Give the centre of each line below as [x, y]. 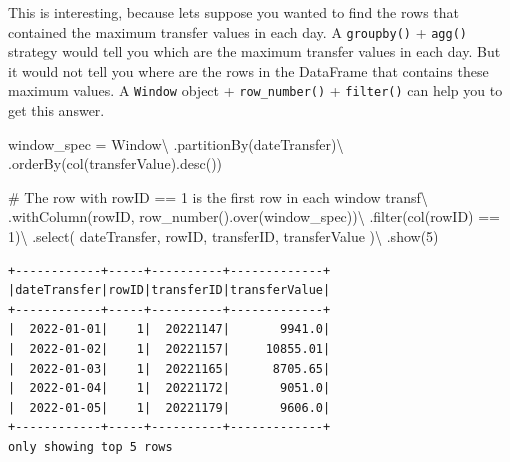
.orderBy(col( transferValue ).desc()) [115, 163]
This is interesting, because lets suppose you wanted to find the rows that [233, 12]
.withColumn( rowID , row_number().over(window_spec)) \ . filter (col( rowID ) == [254, 216]
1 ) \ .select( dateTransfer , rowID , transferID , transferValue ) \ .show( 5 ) [223, 236]
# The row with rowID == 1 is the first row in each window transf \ [218, 196]
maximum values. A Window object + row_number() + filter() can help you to [255, 90]
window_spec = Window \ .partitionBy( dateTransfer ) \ [176, 143]
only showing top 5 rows [90, 447]
